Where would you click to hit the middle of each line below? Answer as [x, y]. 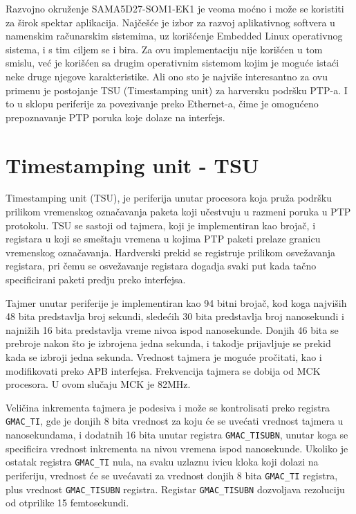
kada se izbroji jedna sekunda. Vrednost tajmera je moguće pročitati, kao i [164, 357]
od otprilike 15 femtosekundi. [67, 503]
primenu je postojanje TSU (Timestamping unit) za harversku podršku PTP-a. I [177, 90]
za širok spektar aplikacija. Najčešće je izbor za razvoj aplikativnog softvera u [170, 22]
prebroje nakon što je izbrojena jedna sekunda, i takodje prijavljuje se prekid [168, 343]
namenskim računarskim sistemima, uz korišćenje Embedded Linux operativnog [174, 36]
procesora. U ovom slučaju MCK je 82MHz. [98, 384]
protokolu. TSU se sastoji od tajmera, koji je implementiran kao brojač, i [161, 225]
